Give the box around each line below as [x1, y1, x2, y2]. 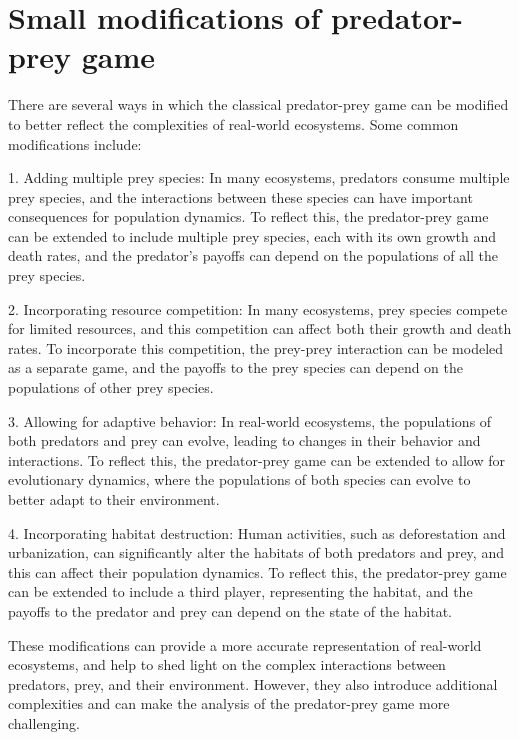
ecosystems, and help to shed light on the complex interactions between [8, 654, 446, 675]
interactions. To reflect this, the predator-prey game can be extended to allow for [8, 449, 505, 470]
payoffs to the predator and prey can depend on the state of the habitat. [8, 600, 453, 621]
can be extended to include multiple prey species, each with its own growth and [8, 225, 496, 246]
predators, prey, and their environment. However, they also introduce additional [8, 673, 498, 694]
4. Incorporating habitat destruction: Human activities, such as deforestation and [8, 522, 506, 543]
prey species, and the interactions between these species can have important [8, 186, 473, 207]
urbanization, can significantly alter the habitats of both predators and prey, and [8, 542, 504, 563]
